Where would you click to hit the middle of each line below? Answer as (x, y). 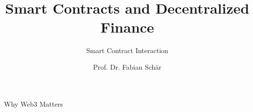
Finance (127, 27)
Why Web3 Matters (34, 103)
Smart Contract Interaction (127, 50)
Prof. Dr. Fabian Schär (127, 66)
